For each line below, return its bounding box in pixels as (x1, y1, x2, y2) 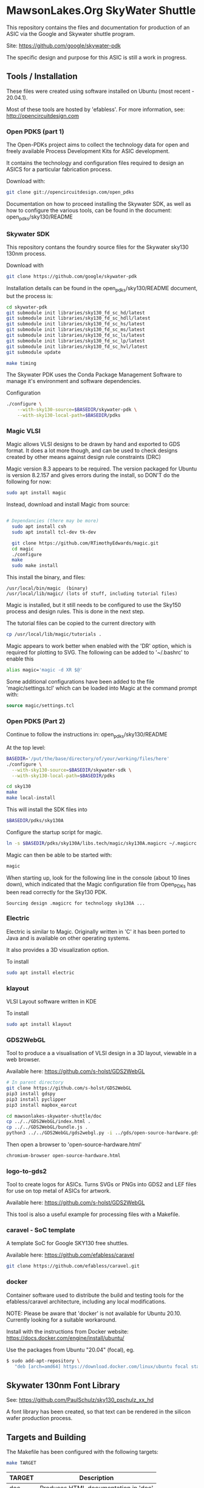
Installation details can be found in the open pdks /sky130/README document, (6, 284, 198, 293)
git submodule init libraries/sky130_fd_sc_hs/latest (6, 321, 146, 327)
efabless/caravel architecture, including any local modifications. (6, 1297, 166, 1305)
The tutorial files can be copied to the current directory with (6, 620, 156, 627)
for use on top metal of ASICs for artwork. (6, 1187, 111, 1195)
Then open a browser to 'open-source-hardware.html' (6, 1141, 142, 1148)
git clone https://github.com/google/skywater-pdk (6, 274, 137, 280)
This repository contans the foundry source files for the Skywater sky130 (6, 243, 189, 251)
